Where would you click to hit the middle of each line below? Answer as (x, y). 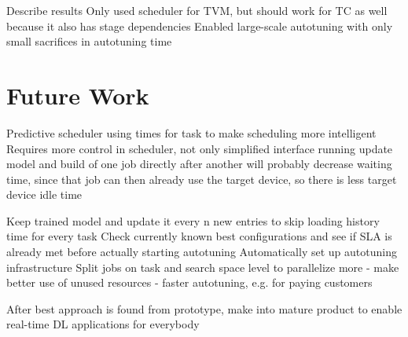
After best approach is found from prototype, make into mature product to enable (204, 308)
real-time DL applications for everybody (103, 324)
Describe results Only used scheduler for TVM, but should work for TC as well (197, 10)
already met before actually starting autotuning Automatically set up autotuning (202, 252)
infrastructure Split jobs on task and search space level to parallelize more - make (203, 267)
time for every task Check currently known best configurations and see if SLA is (199, 236)
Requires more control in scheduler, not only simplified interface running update (200, 148)
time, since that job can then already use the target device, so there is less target (202, 179)
